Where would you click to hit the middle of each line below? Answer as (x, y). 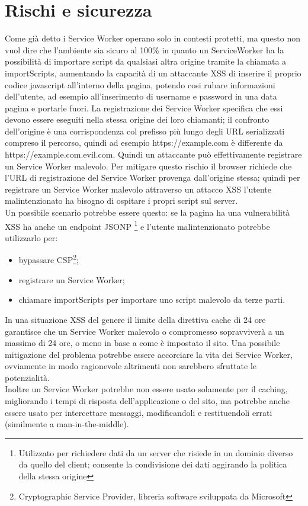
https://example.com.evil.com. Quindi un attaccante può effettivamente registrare (153, 154)
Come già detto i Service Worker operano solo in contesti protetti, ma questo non (153, 38)
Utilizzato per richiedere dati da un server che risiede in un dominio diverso (156, 452)
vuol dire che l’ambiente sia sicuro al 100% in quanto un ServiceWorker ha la (145, 49)
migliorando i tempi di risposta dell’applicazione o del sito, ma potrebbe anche (147, 401)
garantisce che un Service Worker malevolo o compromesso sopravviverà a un (145, 331)
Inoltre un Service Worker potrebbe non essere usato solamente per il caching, (146, 389)
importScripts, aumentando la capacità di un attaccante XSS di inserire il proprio (153, 73)
